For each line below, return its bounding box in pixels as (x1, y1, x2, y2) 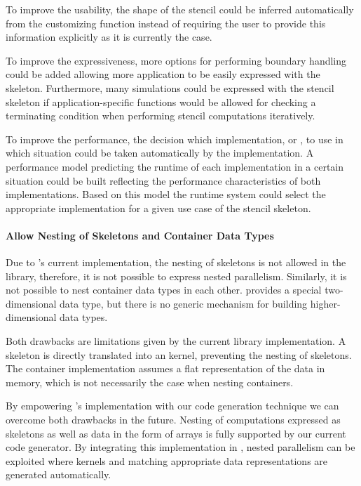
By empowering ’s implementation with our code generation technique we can (6, 398, 339, 413)
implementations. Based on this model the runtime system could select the (6, 187, 326, 202)
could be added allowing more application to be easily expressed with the (6, 67, 320, 81)
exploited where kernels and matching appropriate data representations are (6, 453, 328, 468)
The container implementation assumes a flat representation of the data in (6, 361, 325, 376)
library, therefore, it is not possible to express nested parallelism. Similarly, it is (6, 268, 347, 283)
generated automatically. (6, 467, 111, 482)
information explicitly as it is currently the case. (6, 29, 212, 44)
